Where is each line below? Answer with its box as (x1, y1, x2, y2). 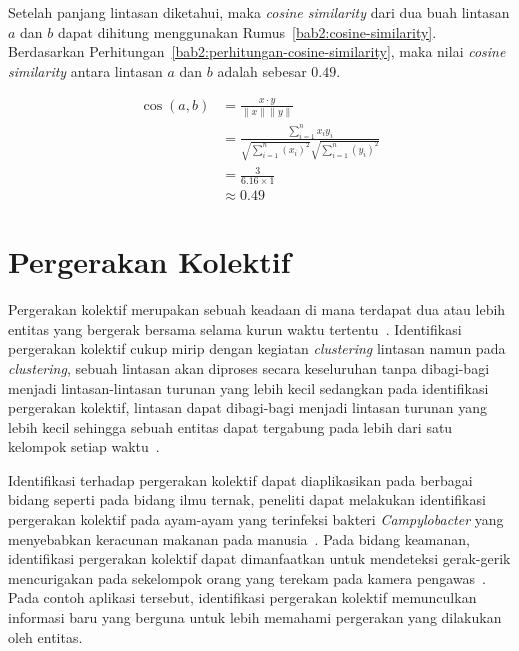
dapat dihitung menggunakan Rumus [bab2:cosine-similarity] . (57, 21, 437, 42)
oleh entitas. (8, 626, 83, 647)
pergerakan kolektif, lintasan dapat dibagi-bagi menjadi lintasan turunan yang (8, 397, 488, 418)
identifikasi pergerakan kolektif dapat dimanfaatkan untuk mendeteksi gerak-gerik (8, 548, 511, 569)
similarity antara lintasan (8, 60, 163, 81)
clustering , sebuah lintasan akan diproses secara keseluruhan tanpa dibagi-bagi (8, 357, 490, 378)
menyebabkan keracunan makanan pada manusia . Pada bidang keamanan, (8, 528, 470, 549)
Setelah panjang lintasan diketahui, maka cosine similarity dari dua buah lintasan (8, 2, 510, 22)
